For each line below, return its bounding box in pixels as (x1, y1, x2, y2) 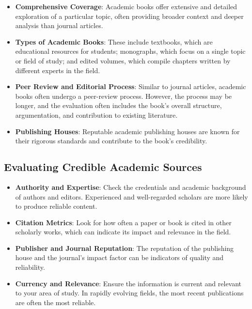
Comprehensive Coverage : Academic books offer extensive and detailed (15, 1, 237, 11)
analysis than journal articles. (15, 20, 103, 31)
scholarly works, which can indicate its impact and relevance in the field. (15, 227, 231, 237)
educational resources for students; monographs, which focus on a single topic (15, 46, 246, 56)
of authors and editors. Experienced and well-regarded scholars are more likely (15, 191, 248, 201)
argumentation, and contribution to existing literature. (15, 109, 178, 120)
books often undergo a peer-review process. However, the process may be (15, 91, 232, 101)
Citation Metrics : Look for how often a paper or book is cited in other (15, 217, 232, 227)
